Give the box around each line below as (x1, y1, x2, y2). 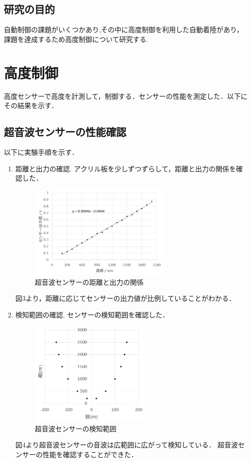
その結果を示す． (4, 100, 58, 111)
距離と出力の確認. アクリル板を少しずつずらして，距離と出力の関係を (15, 163, 236, 173)
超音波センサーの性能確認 (4, 124, 126, 139)
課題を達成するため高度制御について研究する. (4, 34, 149, 44)
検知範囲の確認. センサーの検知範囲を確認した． (15, 310, 169, 320)
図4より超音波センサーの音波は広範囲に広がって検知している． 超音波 (15, 440, 238, 450)
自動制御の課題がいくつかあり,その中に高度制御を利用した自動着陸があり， (4, 24, 243, 35)
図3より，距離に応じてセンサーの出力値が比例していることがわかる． (15, 293, 236, 303)
